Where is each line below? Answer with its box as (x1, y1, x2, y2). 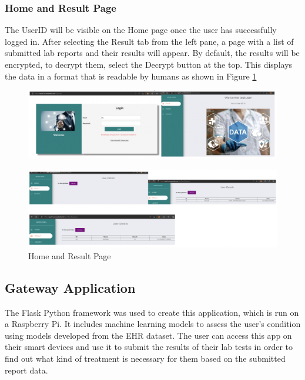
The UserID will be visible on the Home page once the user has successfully (5, 24, 277, 36)
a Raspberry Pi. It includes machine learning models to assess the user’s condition (5, 318, 301, 330)
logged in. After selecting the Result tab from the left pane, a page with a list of (5, 35, 294, 47)
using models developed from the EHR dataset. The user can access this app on (5, 329, 292, 341)
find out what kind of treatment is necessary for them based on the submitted (5, 352, 286, 364)
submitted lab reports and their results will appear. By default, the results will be (5, 47, 300, 59)
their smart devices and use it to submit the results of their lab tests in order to (5, 341, 293, 353)
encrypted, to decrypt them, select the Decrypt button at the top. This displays (5, 58, 293, 70)
